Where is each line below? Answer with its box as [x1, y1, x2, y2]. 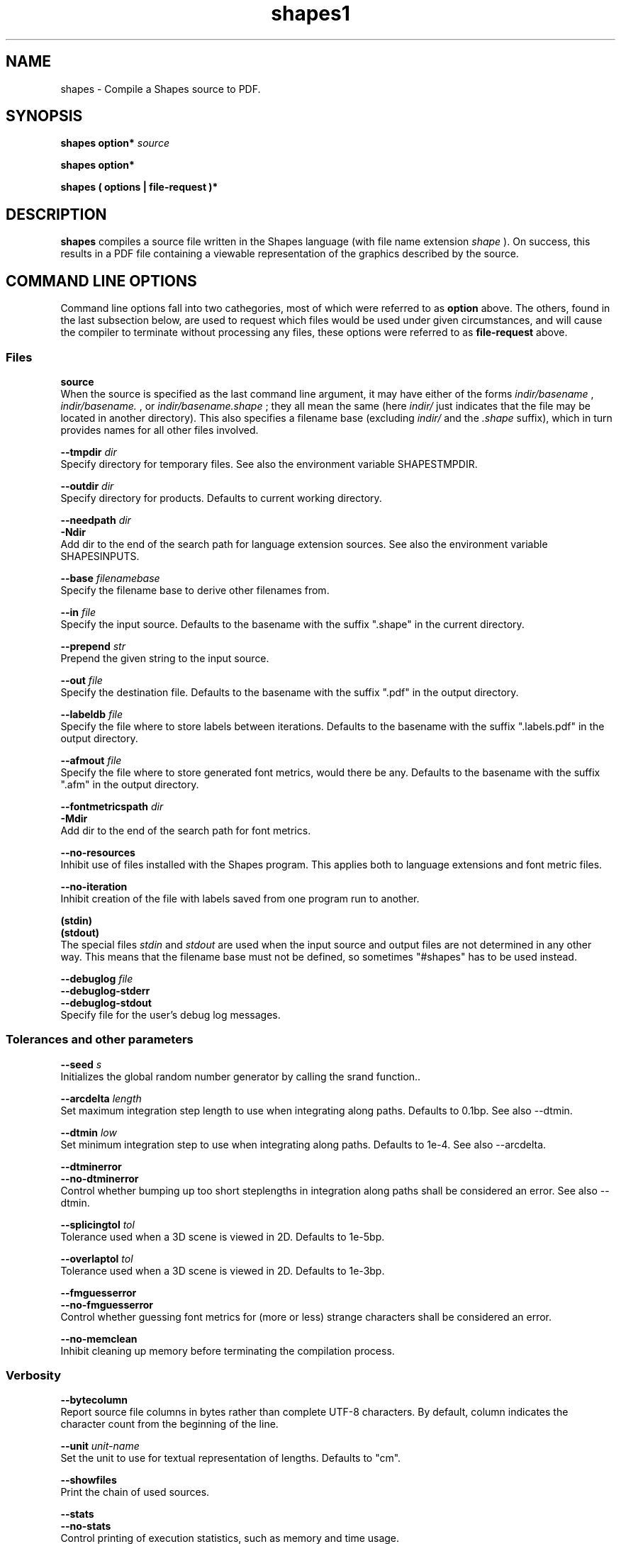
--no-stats [60, 1520, 111, 1533]
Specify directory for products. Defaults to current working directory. [60, 491, 382, 504]
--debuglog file [60, 972, 133, 985]
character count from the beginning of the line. [60, 1418, 279, 1431]
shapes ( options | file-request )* [60, 181, 218, 194]
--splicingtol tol [60, 1218, 135, 1231]
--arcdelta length [60, 1092, 142, 1104]
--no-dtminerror [60, 1172, 139, 1185]
